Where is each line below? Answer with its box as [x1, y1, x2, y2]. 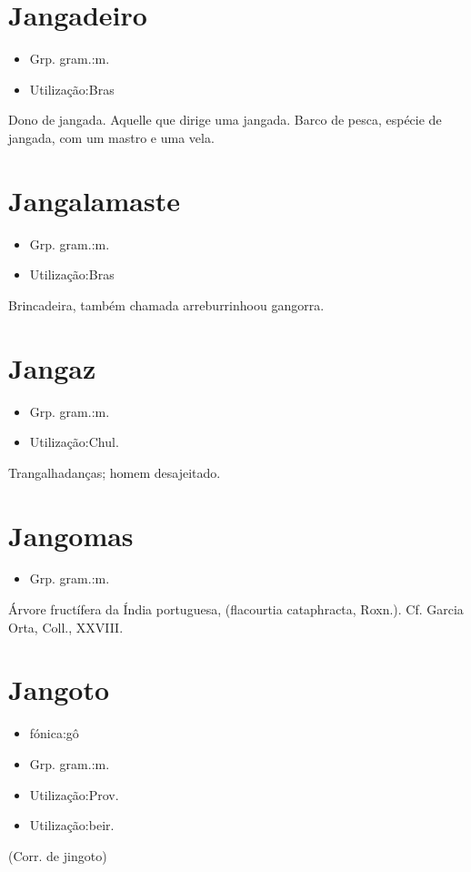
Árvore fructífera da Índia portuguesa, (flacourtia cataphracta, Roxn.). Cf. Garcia [8, 600, 464, 619]
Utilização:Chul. [29, 432, 119, 451]
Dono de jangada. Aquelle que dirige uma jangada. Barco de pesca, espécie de [8, 110, 442, 129]
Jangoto [8, 671, 109, 708]
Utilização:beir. [29, 816, 115, 835]
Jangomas [8, 516, 134, 553]
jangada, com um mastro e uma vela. [8, 127, 215, 147]
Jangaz [8, 349, 96, 386]
